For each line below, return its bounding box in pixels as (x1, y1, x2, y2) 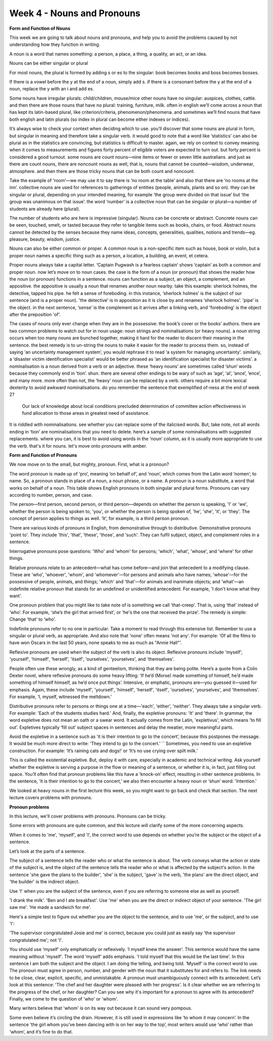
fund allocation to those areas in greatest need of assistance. (22, 410, 150, 416)
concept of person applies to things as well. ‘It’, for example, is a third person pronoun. (9, 515, 190, 522)
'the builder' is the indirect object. (9, 879, 80, 885)
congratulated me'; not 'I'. (9, 937, 63, 943)
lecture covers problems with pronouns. (9, 795, 93, 801)
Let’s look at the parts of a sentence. (9, 848, 85, 854)
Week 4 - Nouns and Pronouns (9, 8, 141, 19)
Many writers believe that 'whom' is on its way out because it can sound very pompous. (9, 1005, 192, 1011)
